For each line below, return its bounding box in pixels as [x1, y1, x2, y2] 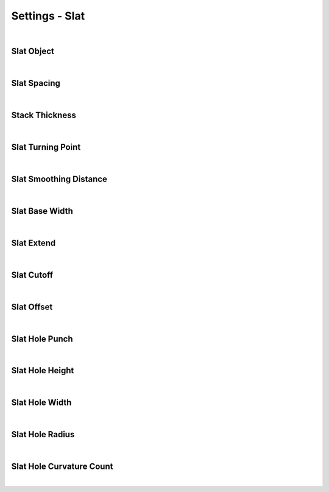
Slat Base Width [11, 206, 73, 216]
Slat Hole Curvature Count [11, 462, 113, 472]
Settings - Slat [11, 9, 85, 23]
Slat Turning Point [11, 142, 81, 152]
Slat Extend [11, 237, 56, 248]
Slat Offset [11, 301, 53, 312]
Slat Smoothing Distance [11, 174, 108, 184]
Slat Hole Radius [11, 429, 75, 440]
